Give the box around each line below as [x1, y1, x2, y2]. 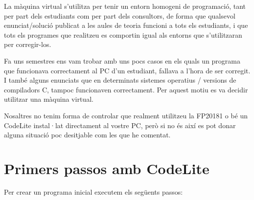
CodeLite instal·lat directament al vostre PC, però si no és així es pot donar [4, 120, 236, 130]
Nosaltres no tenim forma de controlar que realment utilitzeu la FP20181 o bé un [4, 110, 248, 120]
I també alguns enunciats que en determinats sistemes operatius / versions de [4, 75, 236, 85]
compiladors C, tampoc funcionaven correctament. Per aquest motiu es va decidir [4, 84, 248, 94]
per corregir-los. [4, 39, 51, 49]
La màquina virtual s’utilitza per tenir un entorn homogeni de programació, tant [4, 1, 246, 11]
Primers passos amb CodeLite [4, 158, 209, 178]
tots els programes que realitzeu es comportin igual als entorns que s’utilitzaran [4, 29, 242, 40]
